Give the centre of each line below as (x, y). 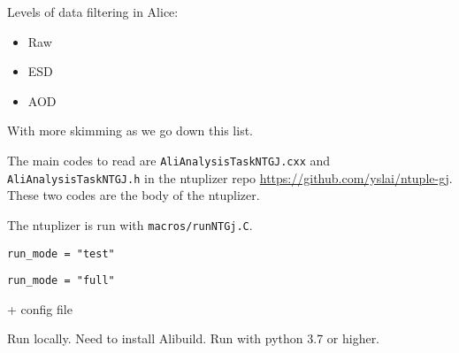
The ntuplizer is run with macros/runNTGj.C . (130, 224)
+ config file (40, 308)
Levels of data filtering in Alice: (93, 12)
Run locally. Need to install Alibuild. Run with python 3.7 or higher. (194, 338)
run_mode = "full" (61, 281)
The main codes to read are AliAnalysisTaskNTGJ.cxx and (169, 160)
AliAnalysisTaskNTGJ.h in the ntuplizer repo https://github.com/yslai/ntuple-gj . (230, 177)
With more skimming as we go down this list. (130, 130)
